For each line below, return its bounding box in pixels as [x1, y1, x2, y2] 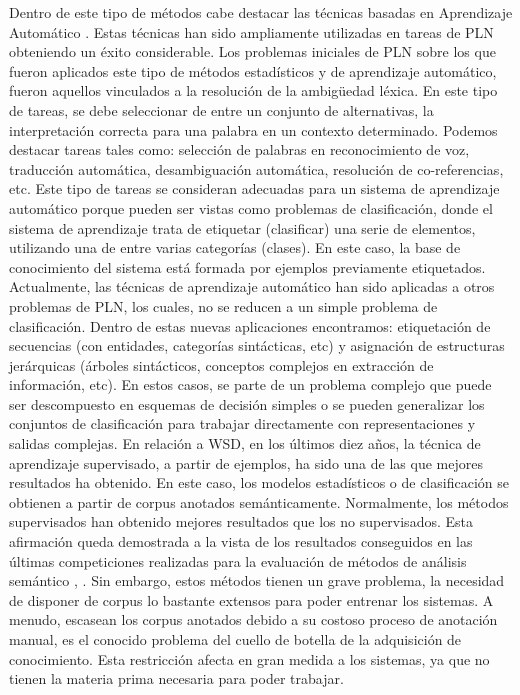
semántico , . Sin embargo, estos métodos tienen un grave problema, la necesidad [9, 570, 505, 591]
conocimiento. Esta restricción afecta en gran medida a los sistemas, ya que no [9, 648, 490, 669]
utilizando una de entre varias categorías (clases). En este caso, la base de [9, 237, 461, 258]
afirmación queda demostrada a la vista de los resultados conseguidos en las [9, 531, 473, 552]
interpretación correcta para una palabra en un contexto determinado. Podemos [9, 119, 498, 140]
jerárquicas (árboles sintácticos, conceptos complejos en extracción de [9, 354, 434, 375]
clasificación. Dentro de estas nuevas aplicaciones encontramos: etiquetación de [9, 315, 491, 336]
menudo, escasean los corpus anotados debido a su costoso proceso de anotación [9, 609, 498, 630]
